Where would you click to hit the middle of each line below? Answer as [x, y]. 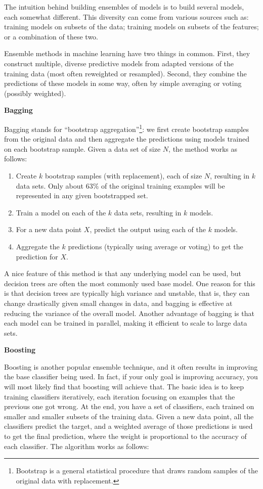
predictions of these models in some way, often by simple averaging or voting [123, 83]
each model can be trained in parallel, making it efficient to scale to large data [126, 323]
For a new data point [49, 229]
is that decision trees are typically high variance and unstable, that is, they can [127, 293]
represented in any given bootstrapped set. [82, 195]
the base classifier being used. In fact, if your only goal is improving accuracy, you [131, 376]
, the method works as [203, 148]
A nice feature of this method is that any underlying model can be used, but [123, 273]
